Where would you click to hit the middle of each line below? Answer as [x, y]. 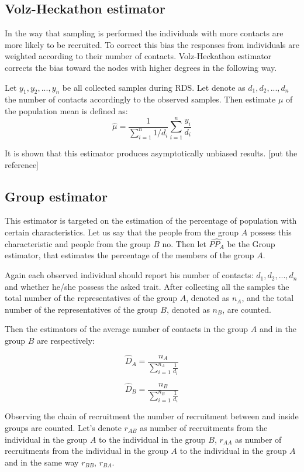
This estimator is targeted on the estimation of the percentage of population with [151, 220]
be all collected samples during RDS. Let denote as [154, 87]
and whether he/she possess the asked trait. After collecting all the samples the [147, 286]
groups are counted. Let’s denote [63, 428]
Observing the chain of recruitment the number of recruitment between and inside [152, 416]
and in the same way [42, 462]
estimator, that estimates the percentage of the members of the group [129, 255]
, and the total [268, 298]
